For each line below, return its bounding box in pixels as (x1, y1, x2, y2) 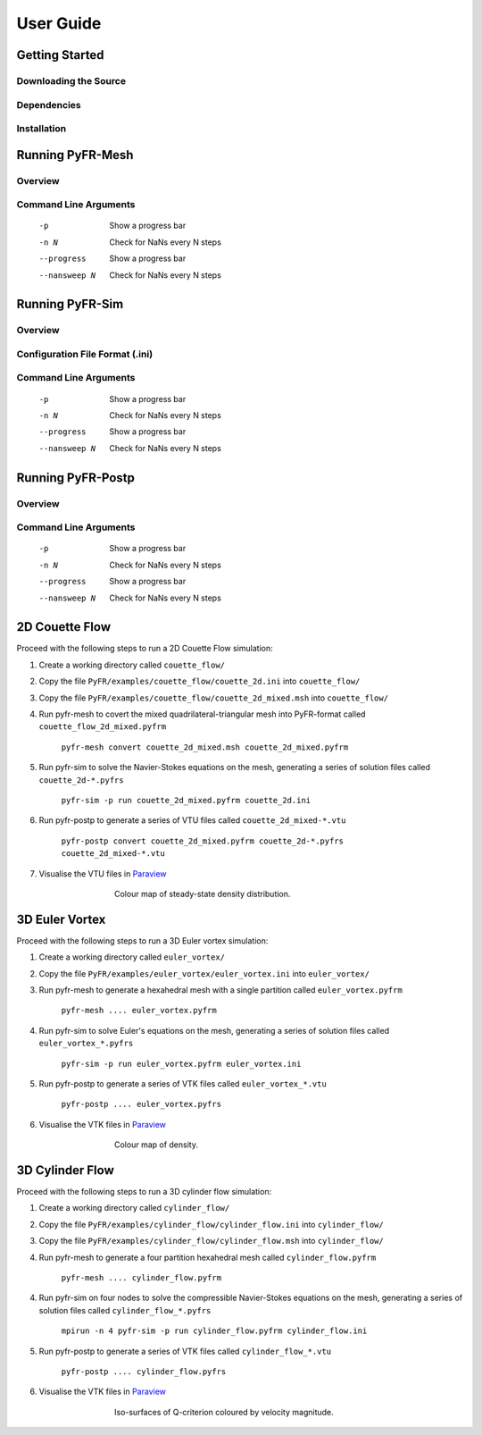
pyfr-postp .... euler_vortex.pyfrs (61, 1099, 222, 1110)
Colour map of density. (114, 1139, 198, 1150)
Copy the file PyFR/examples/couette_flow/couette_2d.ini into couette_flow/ (38, 676, 361, 687)
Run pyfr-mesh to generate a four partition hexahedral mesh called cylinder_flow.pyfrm (38, 1252, 377, 1263)
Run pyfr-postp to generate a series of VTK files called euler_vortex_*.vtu (38, 1078, 328, 1089)
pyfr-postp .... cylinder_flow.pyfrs (61, 1366, 227, 1376)
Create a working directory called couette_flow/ (38, 659, 226, 670)
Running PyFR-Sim (16, 297, 124, 312)
